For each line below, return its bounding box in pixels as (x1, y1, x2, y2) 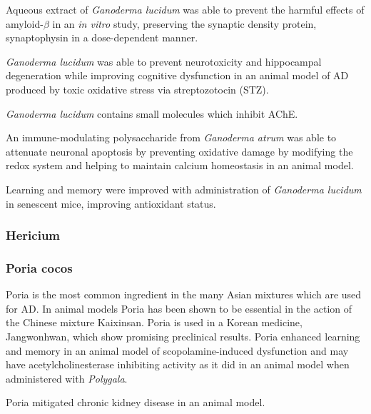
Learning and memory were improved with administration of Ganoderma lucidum (6, 181, 362, 196)
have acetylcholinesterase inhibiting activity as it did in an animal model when (6, 357, 350, 372)
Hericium (6, 226, 61, 244)
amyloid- (6, 16, 44, 31)
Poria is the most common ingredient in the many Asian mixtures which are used (6, 287, 362, 302)
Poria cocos (6, 258, 73, 276)
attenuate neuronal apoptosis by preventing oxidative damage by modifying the (6, 143, 353, 158)
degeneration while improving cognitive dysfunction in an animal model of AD (6, 68, 349, 83)
